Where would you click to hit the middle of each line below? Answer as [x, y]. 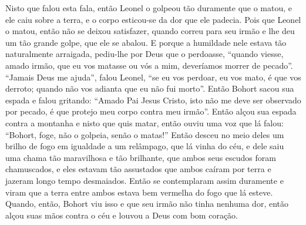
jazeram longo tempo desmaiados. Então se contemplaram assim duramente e [144, 180]
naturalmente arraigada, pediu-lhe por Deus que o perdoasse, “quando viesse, [144, 54]
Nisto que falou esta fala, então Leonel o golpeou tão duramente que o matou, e [149, 8]
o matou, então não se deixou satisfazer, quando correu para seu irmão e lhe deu [150, 31]
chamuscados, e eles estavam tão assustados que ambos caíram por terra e [138, 169]
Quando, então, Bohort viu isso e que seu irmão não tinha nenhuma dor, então [147, 204]
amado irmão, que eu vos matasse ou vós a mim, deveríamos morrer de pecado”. [149, 65]
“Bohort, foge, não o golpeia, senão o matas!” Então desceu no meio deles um [145, 134]
